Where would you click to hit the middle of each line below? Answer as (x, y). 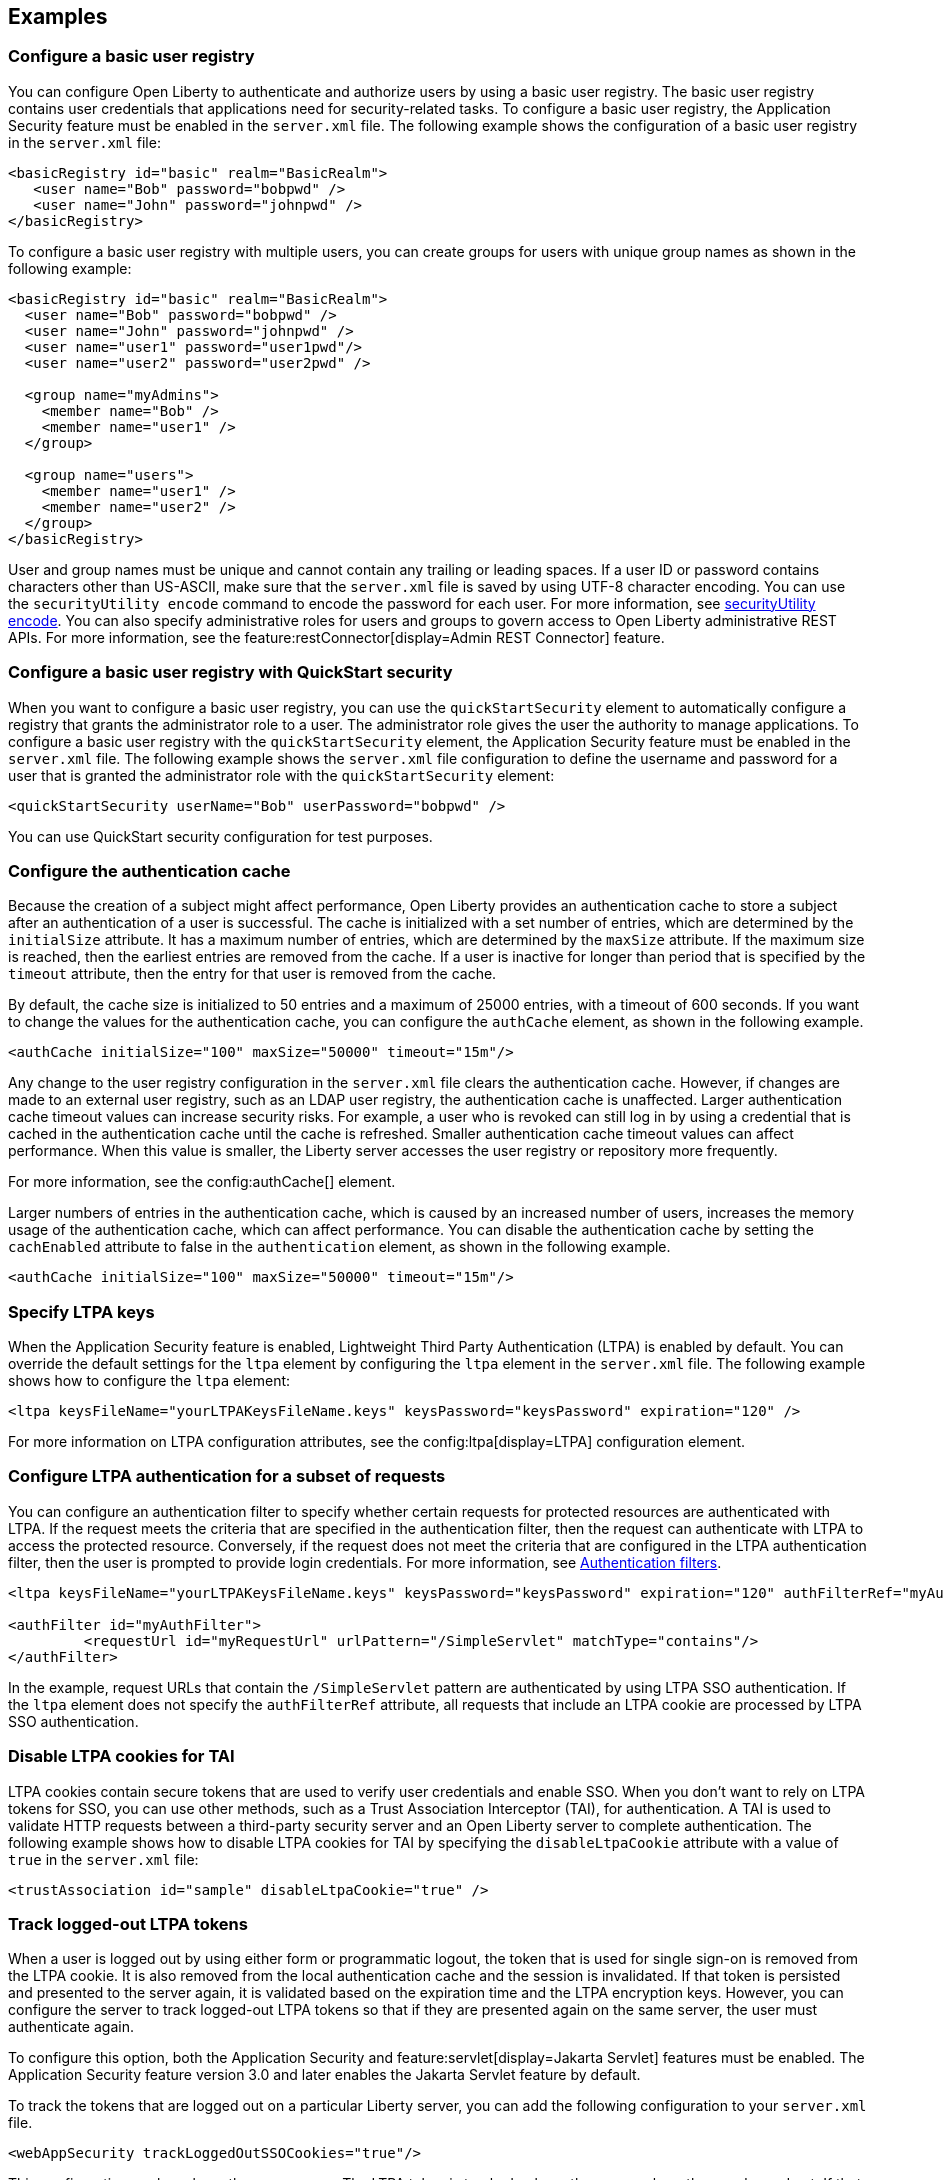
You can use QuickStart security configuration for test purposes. (220, 836)
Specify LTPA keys (81, 1311)
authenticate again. (71, 2027)
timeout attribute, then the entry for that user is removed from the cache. (252, 974)
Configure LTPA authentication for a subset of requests (227, 1476)
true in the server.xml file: (103, 1859)
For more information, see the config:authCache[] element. (202, 1182)
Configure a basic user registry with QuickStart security (230, 672)
